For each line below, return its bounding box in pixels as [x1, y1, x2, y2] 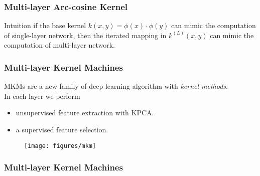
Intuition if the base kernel [4, 20, 86, 31]
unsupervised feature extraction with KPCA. [16, 107, 154, 118]
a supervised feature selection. [16, 124, 108, 134]
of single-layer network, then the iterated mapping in [4, 30, 167, 40]
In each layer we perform [4, 90, 80, 101]
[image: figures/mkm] [24, 142, 96, 149]
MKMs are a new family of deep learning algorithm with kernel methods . [4, 81, 228, 91]
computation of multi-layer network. [4, 40, 115, 50]
